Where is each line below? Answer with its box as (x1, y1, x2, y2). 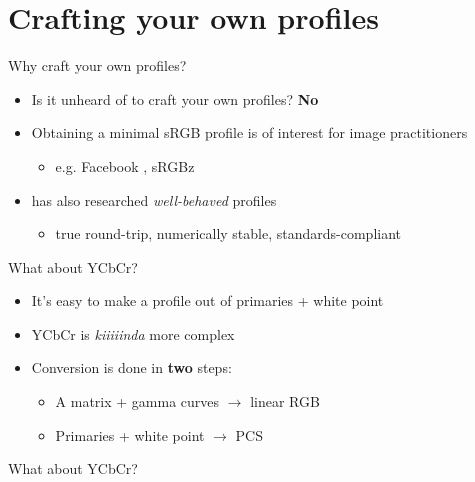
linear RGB (250, 391, 320, 412)
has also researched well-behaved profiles (31, 189, 277, 210)
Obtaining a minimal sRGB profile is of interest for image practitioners (31, 122, 468, 143)
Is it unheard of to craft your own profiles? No (31, 88, 319, 109)
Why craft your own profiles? (8, 55, 187, 76)
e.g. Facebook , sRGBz (55, 155, 195, 176)
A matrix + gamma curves (55, 391, 220, 412)
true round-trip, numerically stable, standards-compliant (55, 223, 402, 244)
